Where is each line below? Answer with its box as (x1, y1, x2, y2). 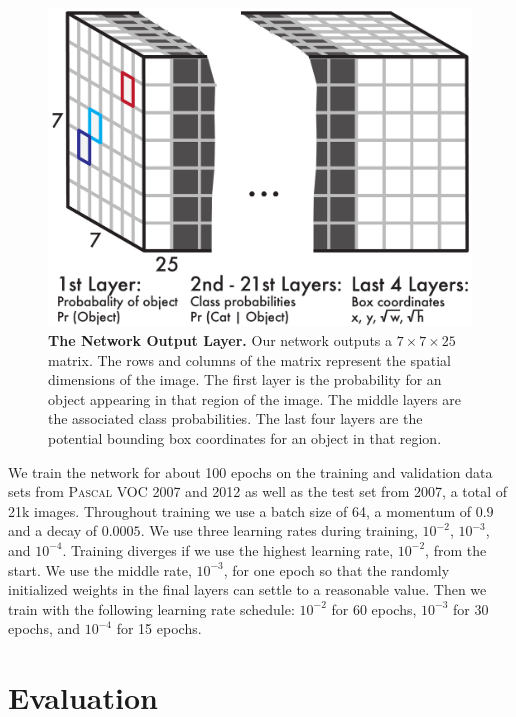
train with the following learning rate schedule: (8, 598, 295, 619)
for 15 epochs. (116, 618, 202, 639)
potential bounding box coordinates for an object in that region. (48, 427, 442, 448)
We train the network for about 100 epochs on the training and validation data (8, 461, 493, 482)
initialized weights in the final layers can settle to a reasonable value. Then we (8, 579, 487, 600)
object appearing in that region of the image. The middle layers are (48, 388, 461, 409)
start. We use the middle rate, (8, 559, 192, 580)
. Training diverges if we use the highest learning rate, (62, 539, 394, 560)
